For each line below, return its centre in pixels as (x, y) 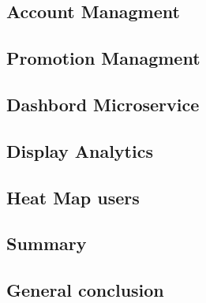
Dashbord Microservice (103, 104)
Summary (47, 243)
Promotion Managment (103, 58)
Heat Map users (73, 197)
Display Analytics (80, 150)
